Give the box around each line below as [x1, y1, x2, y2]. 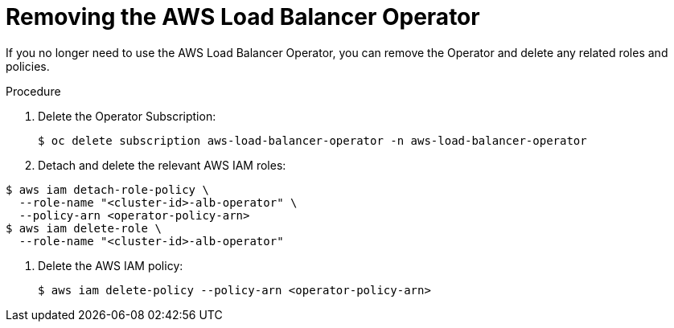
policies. [6, 59, 50, 73]
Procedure [6, 84, 61, 98]
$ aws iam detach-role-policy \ [6, 182, 209, 196]
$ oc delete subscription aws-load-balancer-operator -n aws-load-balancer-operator [38, 133, 587, 147]
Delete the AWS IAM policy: [38, 258, 183, 273]
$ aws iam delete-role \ [6, 221, 162, 235]
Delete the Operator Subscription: [38, 109, 216, 123]
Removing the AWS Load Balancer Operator [6, 3, 480, 31]
